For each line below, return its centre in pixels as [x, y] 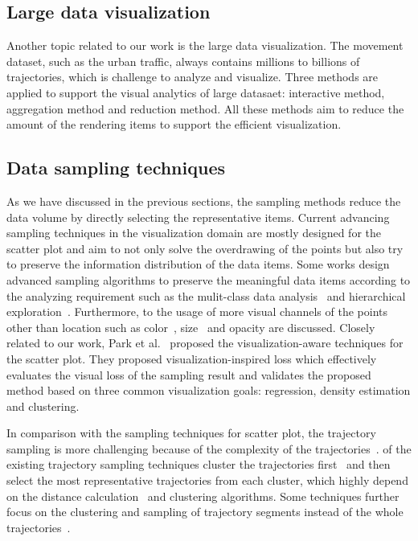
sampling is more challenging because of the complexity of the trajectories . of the [209, 448]
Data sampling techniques [116, 168]
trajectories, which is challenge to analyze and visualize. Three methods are [193, 77]
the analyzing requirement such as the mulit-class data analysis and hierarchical [206, 295]
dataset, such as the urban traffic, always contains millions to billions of [183, 61]
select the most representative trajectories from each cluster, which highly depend [207, 480]
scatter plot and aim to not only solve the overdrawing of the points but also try [205, 248]
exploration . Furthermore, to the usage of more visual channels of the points [197, 311]
